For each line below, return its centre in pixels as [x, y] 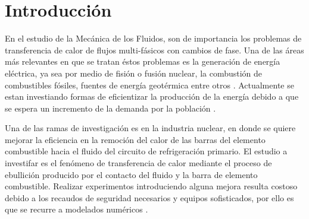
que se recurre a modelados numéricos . [77, 209]
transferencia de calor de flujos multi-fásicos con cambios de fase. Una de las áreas [154, 50]
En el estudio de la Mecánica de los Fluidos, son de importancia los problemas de [153, 38]
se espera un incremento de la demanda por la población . [110, 108]
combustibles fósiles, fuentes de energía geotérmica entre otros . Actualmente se [149, 85]
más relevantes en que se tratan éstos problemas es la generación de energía [143, 61]
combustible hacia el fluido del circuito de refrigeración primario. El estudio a [146, 151]
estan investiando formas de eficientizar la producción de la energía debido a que [152, 96]
